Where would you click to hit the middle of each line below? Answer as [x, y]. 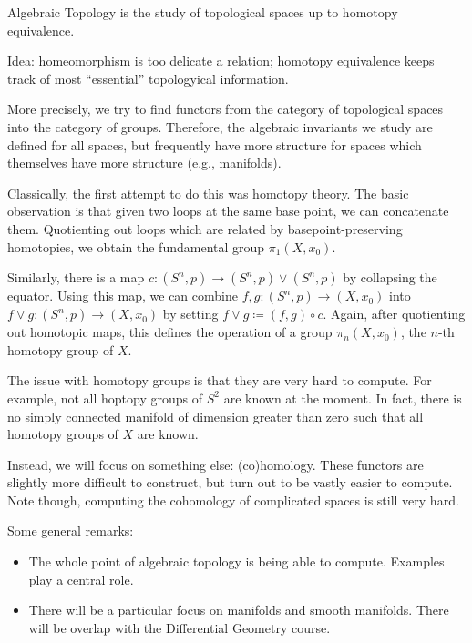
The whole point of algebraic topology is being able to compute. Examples [236, 561]
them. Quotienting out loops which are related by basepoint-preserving [205, 228]
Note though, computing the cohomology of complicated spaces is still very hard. [233, 500]
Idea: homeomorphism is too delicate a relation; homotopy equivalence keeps [221, 61]
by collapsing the [390, 277]
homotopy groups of [63, 434]
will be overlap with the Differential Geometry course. [180, 627]
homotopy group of [61, 349]
